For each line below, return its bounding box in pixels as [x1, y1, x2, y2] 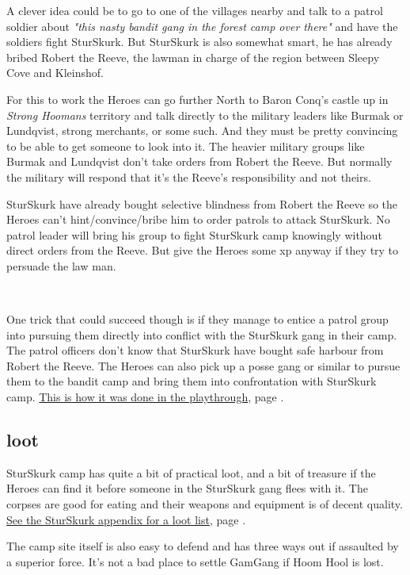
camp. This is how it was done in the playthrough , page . [6, 389, 284, 405]
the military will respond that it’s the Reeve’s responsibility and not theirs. [6, 168, 371, 185]
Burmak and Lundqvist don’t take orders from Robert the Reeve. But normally [6, 153, 393, 170]
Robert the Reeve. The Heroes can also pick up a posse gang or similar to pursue [6, 357, 401, 374]
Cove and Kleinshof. [6, 64, 104, 81]
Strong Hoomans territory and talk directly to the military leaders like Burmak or [6, 106, 404, 123]
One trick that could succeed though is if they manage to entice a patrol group [6, 311, 389, 328]
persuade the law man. [6, 257, 116, 274]
